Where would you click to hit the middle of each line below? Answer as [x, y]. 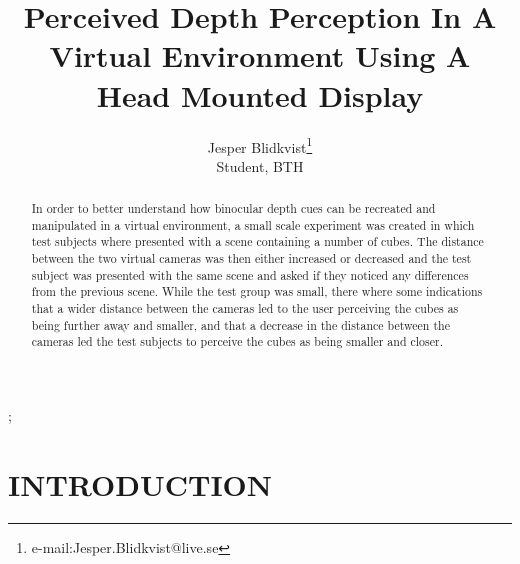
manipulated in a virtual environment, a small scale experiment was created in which [253, 224]
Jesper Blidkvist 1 [260, 145]
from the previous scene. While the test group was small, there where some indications [257, 291]
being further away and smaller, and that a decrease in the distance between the [240, 324]
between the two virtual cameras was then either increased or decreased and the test [251, 258]
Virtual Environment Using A [260, 55]
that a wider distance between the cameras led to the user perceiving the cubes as [245, 308]
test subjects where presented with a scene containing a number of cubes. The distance [257, 241]
